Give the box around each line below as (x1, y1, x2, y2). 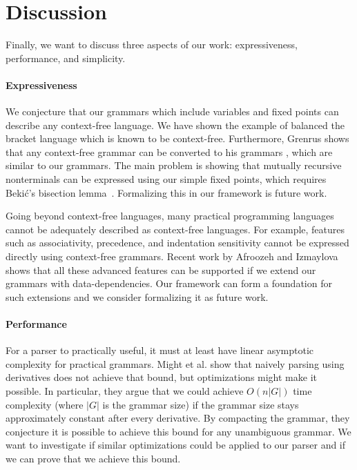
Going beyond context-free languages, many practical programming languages (6, 208, 334, 223)
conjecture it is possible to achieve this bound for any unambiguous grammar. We (6, 424, 351, 438)
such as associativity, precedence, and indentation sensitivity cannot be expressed (6, 235, 349, 250)
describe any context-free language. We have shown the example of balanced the (6, 117, 345, 132)
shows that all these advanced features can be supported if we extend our (6, 262, 316, 277)
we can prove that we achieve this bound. (6, 451, 181, 465)
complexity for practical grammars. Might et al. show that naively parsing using (6, 356, 345, 371)
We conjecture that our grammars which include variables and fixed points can (6, 104, 339, 119)
